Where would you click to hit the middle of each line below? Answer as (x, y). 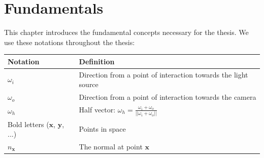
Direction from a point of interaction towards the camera (168, 97)
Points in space (102, 129)
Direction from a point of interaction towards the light (163, 74)
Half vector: (97, 109)
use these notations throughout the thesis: (70, 42)
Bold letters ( (28, 124)
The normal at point (111, 146)
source (89, 84)
